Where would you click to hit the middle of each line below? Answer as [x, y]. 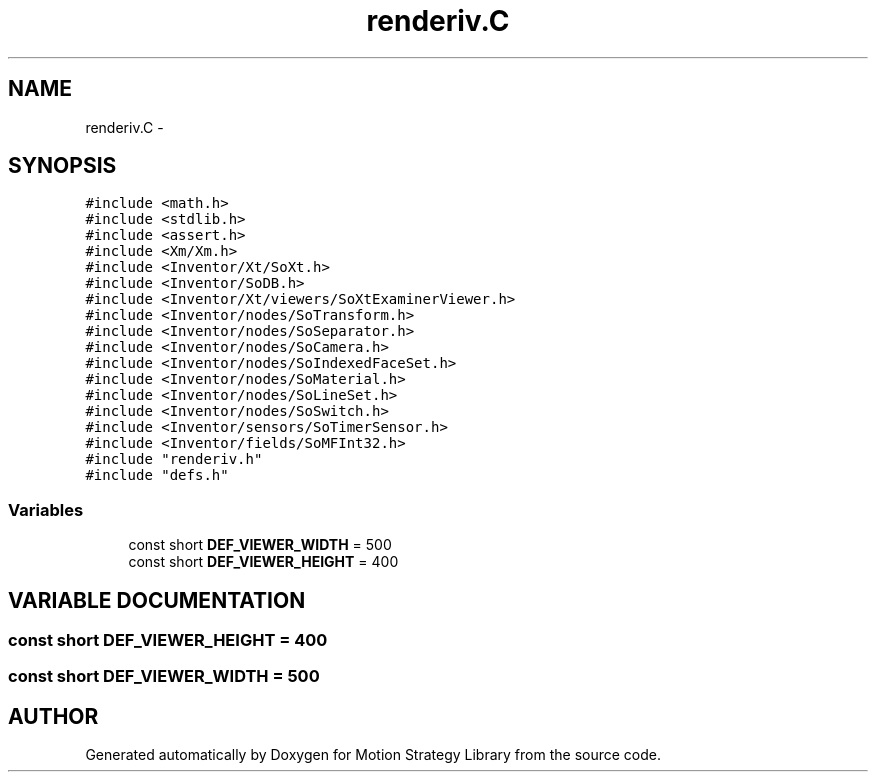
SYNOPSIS [62, 166]
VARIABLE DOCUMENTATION [157, 600]
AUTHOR [53, 716]
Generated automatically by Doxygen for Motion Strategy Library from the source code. [373, 755]
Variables [46, 509]
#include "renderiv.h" [174, 459]
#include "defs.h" [157, 475]
